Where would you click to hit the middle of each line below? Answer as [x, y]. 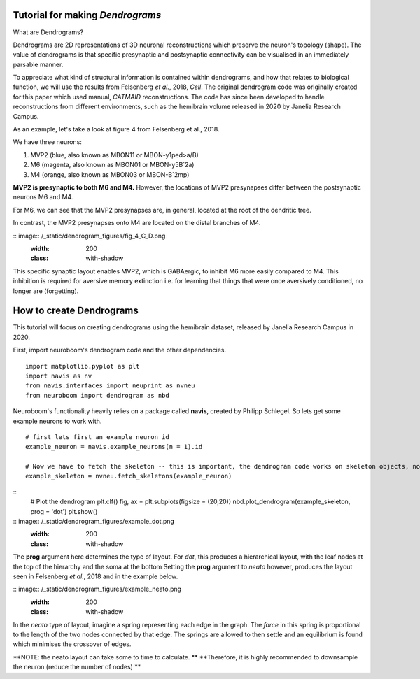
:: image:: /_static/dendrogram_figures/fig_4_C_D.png [89, 236]
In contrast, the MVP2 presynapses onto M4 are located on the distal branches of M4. [137, 223]
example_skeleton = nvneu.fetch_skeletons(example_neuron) [129, 476]
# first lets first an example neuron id [97, 437]
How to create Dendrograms [76, 311]
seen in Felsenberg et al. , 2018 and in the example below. [96, 576]
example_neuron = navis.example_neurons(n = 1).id [114, 447]
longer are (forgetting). [46, 291]
